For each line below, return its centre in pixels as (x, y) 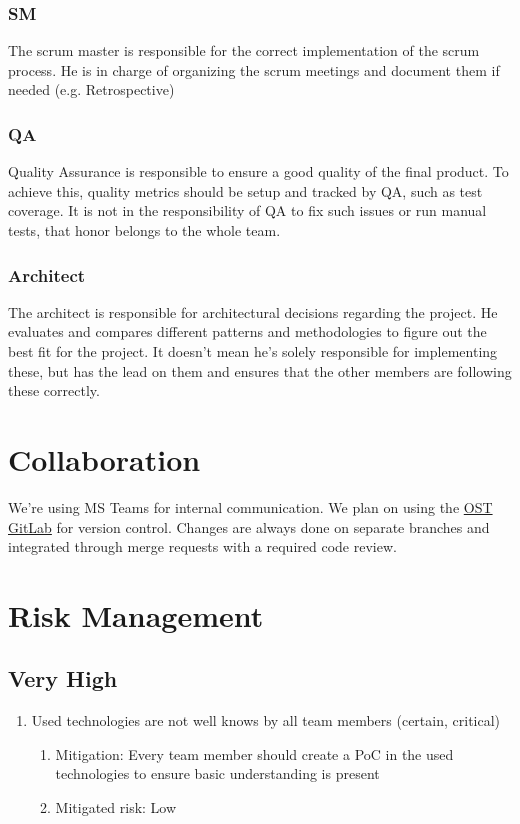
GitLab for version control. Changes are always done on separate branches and (249, 526)
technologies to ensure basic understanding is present (217, 773)
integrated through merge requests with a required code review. (202, 546)
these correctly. (54, 390)
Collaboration (104, 458)
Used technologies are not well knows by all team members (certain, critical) (266, 720)
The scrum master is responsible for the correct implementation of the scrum (244, 50)
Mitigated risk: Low (116, 807)
